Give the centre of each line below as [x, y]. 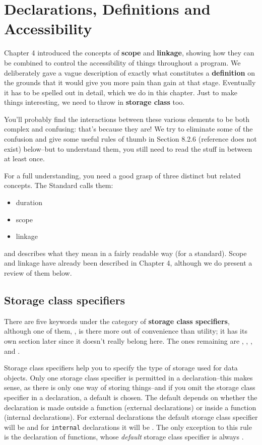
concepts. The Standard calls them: [59, 185]
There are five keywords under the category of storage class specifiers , [117, 321]
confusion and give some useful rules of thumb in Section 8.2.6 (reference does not [130, 139]
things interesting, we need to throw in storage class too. [94, 102]
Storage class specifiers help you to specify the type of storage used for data [121, 368]
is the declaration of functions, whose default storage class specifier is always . [124, 437]
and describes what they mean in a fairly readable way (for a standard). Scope [125, 253]
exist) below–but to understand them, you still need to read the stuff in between [128, 148]
